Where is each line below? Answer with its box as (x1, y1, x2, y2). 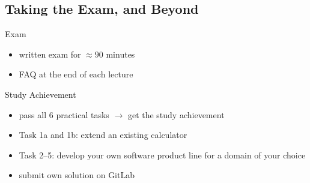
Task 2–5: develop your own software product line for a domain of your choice (19, 148, 306, 161)
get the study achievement (127, 108, 225, 121)
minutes (106, 47, 135, 60)
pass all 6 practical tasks (19, 108, 109, 121)
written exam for (19, 47, 81, 60)
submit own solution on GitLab (19, 169, 135, 181)
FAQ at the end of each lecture (19, 68, 133, 80)
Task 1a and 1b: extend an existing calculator (19, 128, 187, 141)
